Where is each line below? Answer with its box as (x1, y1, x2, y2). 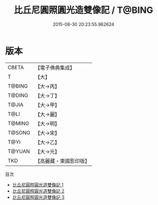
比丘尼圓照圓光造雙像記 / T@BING (13, 4, 153, 16)
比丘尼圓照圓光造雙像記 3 (12, 194, 65, 200)
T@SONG (7, 129, 31, 136)
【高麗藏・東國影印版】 (35, 157, 90, 164)
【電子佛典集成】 (35, 64, 76, 71)
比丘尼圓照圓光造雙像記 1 (12, 182, 64, 188)
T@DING (7, 92, 28, 99)
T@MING (7, 120, 29, 127)
